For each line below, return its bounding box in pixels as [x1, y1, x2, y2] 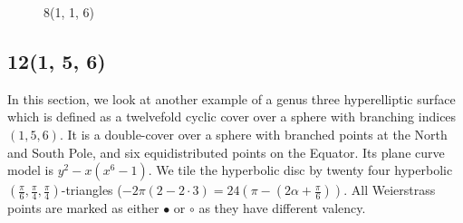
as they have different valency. [198, 199, 366, 218]
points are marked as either [7, 199, 159, 218]
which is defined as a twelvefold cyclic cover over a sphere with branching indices [7, 107, 457, 126]
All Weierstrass [351, 180, 436, 199]
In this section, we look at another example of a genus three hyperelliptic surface [7, 89, 456, 108]
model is [7, 160, 54, 179]
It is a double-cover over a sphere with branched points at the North [67, 124, 448, 143]
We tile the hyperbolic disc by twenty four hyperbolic [156, 160, 453, 179]
